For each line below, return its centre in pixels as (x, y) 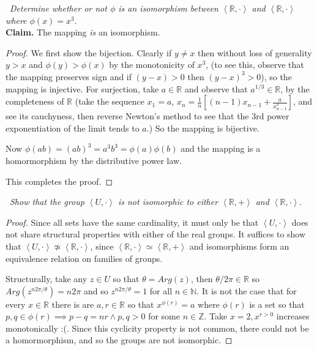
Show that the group (47, 202)
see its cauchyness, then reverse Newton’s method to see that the (127, 116)
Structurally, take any (47, 279)
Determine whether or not (58, 8)
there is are (73, 304)
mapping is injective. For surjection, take (82, 88)
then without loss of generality (255, 52)
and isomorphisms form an (239, 246)
